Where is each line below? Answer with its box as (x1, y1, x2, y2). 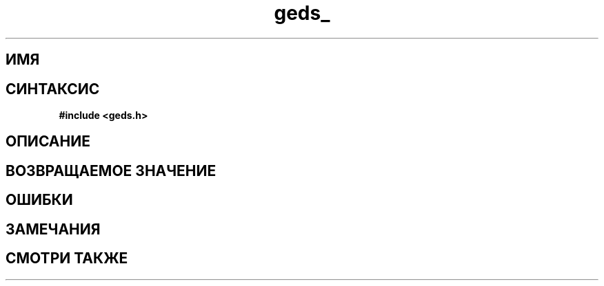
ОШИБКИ (6, 191, 73, 209)
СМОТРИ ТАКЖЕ (6, 250, 128, 267)
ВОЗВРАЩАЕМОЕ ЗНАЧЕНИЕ (6, 162, 217, 179)
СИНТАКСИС (6, 80, 100, 98)
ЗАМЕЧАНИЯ (6, 220, 101, 238)
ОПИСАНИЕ (6, 133, 90, 151)
